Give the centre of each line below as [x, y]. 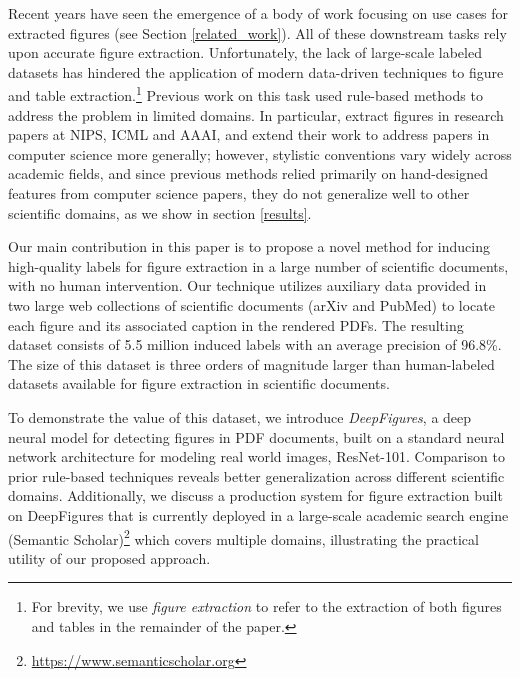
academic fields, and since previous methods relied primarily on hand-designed [248, 173]
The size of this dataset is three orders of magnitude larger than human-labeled [251, 363]
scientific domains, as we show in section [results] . [160, 212]
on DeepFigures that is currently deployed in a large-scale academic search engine [258, 514]
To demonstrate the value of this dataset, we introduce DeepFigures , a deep [240, 416]
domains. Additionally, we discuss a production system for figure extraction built [255, 495]
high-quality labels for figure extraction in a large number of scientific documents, [258, 265]
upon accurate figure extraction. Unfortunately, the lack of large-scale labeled [245, 52]
